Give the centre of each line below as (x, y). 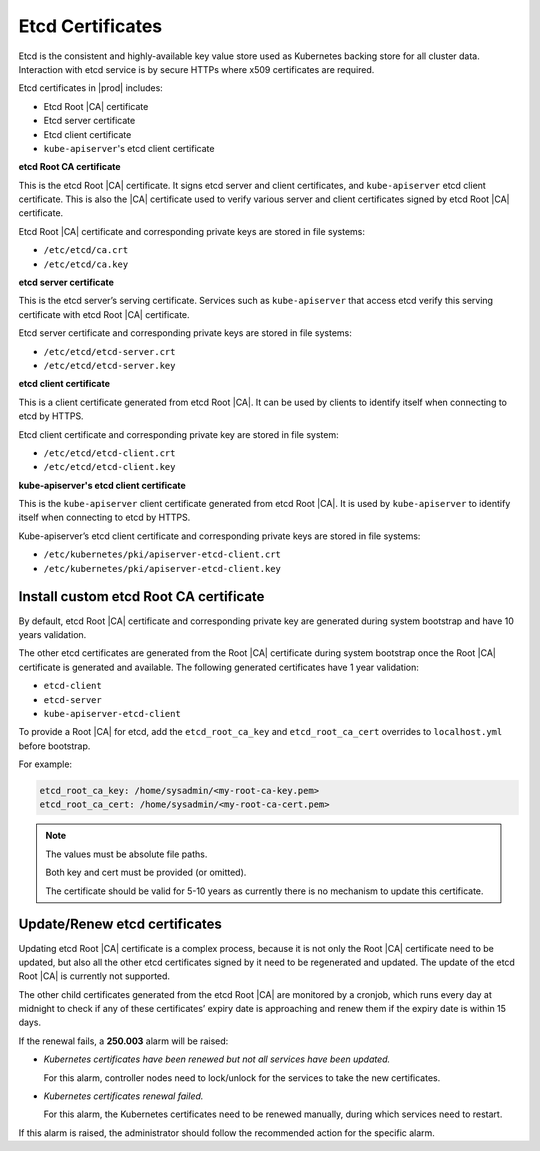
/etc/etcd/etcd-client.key (109, 467)
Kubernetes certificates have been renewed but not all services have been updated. (217, 1059)
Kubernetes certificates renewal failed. (123, 1096)
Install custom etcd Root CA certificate (141, 596)
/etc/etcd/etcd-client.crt (109, 453)
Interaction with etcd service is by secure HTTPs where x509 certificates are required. (196, 69)
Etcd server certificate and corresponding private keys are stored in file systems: (185, 333)
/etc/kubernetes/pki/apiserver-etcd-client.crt (162, 554)
